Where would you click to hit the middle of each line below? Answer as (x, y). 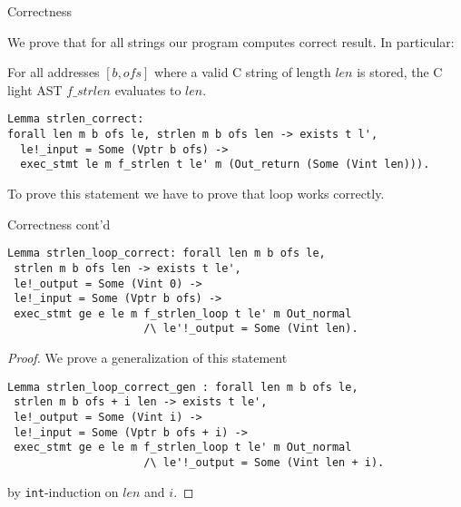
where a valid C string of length (243, 72)
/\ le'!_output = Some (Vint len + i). (264, 463)
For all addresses (54, 72)
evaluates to (148, 89)
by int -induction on (63, 491)
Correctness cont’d (59, 224)
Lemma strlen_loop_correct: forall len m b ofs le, (167, 253)
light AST (35, 89)
